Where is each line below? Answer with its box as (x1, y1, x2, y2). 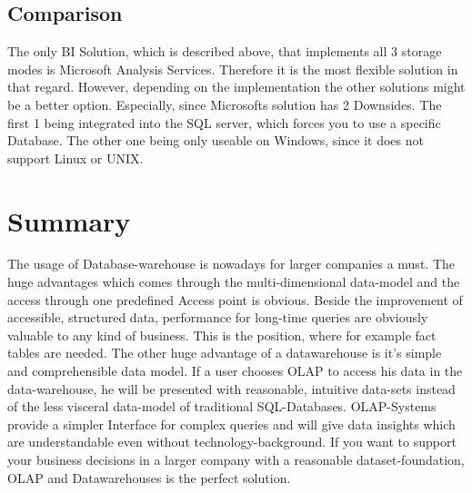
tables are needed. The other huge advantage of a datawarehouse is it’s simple (7, 343, 442, 362)
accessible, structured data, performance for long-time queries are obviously (7, 308, 428, 327)
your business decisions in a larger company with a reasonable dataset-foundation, (7, 450, 465, 469)
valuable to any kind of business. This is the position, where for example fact (7, 325, 437, 344)
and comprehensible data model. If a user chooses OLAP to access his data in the (7, 361, 463, 380)
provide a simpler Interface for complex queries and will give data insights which (7, 414, 456, 433)
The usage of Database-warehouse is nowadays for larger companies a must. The (7, 254, 455, 273)
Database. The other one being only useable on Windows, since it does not (7, 131, 424, 150)
